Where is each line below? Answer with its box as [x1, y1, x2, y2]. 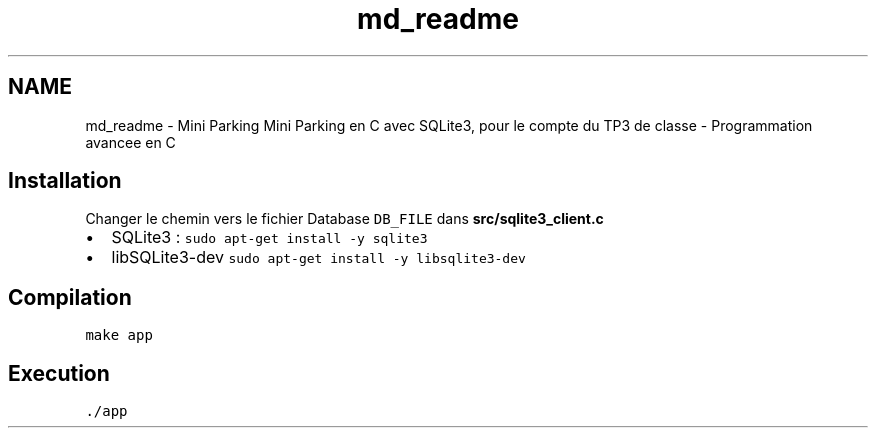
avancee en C [85, 133, 176, 151]
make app [85, 327, 153, 344]
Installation [8, 168, 122, 194]
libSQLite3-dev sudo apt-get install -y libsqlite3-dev [111, 247, 526, 268]
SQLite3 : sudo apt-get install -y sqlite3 [111, 227, 428, 248]
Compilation [8, 284, 132, 310]
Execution [8, 360, 110, 386]
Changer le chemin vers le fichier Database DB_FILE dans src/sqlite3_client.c [85, 210, 604, 228]
